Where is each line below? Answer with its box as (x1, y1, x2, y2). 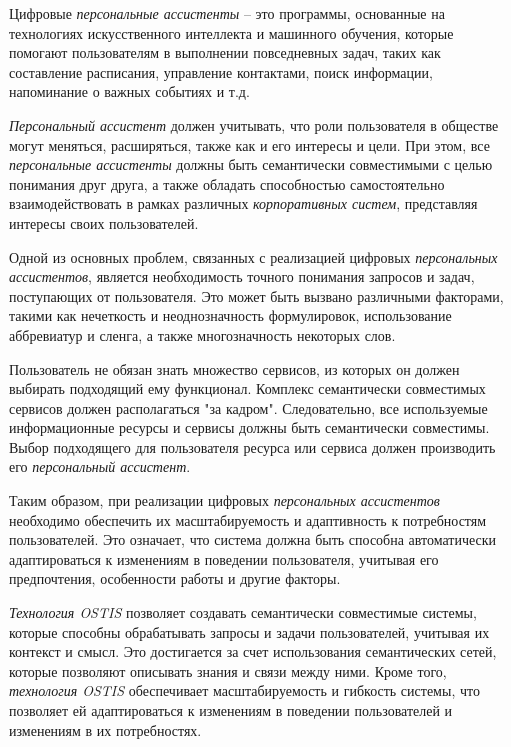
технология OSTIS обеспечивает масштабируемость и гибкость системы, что (9, 680, 480, 701)
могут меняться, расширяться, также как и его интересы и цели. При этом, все (9, 134, 490, 155)
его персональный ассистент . (9, 456, 191, 477)
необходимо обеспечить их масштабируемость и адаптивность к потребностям (9, 509, 487, 530)
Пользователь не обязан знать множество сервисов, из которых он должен (9, 358, 460, 379)
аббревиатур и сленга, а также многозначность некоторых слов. (9, 324, 396, 345)
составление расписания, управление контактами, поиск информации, (9, 61, 433, 82)
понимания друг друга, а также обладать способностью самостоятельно (9, 173, 445, 194)
